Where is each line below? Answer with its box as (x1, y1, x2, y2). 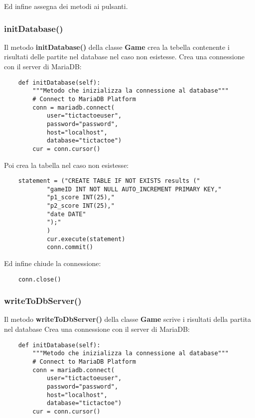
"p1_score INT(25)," (46, 194, 115, 201)
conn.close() (18, 276, 61, 283)
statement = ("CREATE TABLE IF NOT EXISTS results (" (18, 177, 200, 185)
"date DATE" (46, 210, 86, 218)
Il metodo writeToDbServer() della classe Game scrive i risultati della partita (4, 314, 252, 324)
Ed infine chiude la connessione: (4, 258, 101, 268)
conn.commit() (46, 244, 93, 251)
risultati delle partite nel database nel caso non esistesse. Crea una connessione (4, 51, 245, 62)
